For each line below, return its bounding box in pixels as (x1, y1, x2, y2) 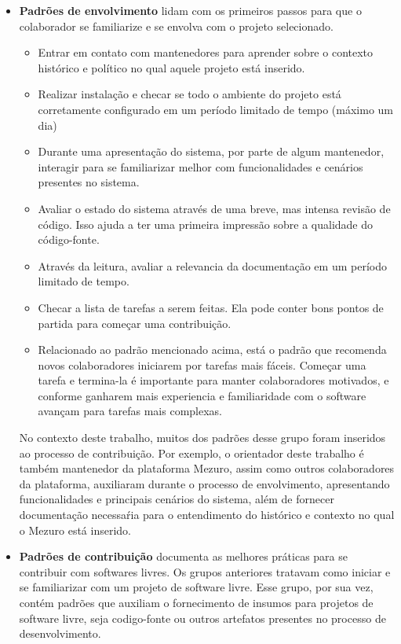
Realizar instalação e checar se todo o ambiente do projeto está (38, 86, 341, 102)
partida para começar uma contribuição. (38, 315, 231, 331)
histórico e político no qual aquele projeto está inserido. (38, 59, 305, 75)
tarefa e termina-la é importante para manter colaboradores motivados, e (38, 372, 389, 388)
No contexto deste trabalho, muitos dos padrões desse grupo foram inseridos (19, 429, 386, 446)
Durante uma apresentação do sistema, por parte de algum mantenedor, (38, 143, 385, 160)
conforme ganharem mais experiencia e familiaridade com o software (38, 387, 366, 403)
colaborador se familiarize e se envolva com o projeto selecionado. (19, 17, 334, 34)
